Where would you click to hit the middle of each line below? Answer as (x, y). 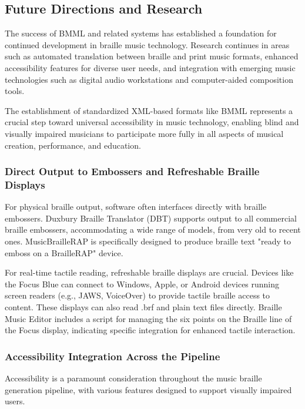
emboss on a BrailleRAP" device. (64, 252)
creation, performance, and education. (73, 145)
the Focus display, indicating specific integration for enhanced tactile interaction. (150, 330)
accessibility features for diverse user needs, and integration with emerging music (150, 67)
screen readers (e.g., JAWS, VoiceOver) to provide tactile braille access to (138, 295)
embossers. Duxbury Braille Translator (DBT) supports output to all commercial (151, 218)
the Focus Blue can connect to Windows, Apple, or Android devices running (142, 284)
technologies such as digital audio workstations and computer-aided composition (149, 79)
